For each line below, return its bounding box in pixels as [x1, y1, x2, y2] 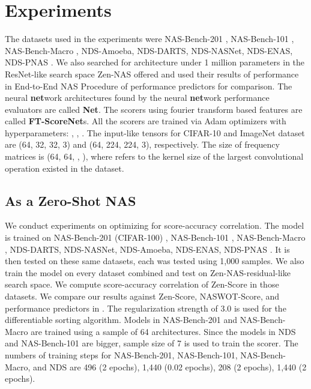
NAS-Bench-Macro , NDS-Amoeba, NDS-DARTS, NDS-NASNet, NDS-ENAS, [5, 44, 293, 56]
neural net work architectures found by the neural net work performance [5, 91, 270, 104]
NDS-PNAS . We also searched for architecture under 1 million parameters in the [5, 56, 305, 68]
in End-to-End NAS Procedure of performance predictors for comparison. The [5, 79, 292, 92]
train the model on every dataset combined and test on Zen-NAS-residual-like [5, 266, 291, 279]
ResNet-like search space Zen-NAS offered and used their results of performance [5, 67, 299, 80]
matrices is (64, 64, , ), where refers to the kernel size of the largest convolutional [5, 150, 304, 163]
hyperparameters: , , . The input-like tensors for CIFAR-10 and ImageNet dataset [5, 126, 305, 139]
